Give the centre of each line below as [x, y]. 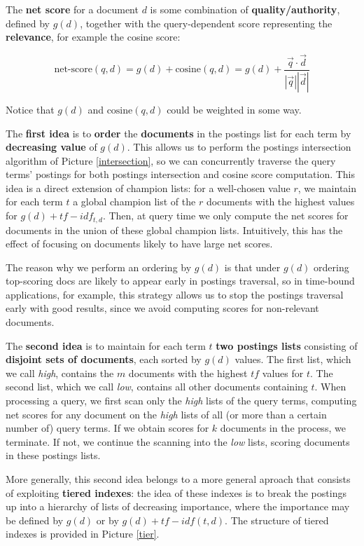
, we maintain [327, 187]
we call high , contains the [60, 373]
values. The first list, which [293, 359]
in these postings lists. [53, 455]
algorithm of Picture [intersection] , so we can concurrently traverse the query [171, 160]
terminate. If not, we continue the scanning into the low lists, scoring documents [178, 441]
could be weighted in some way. [234, 109]
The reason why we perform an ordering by [99, 267]
